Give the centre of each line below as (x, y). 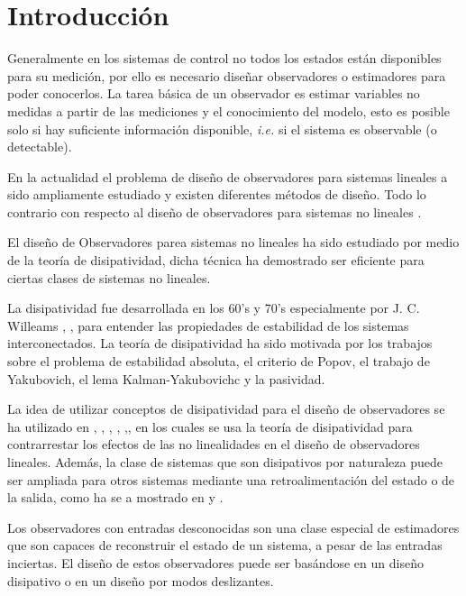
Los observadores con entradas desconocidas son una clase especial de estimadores (233, 527)
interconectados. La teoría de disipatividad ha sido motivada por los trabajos (220, 343)
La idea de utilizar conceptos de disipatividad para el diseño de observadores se (226, 409)
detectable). (40, 147)
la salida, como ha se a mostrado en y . (115, 497)
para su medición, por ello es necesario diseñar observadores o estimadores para (227, 75)
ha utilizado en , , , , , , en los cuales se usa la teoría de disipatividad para (210, 426)
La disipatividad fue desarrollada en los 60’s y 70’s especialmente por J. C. (214, 308)
